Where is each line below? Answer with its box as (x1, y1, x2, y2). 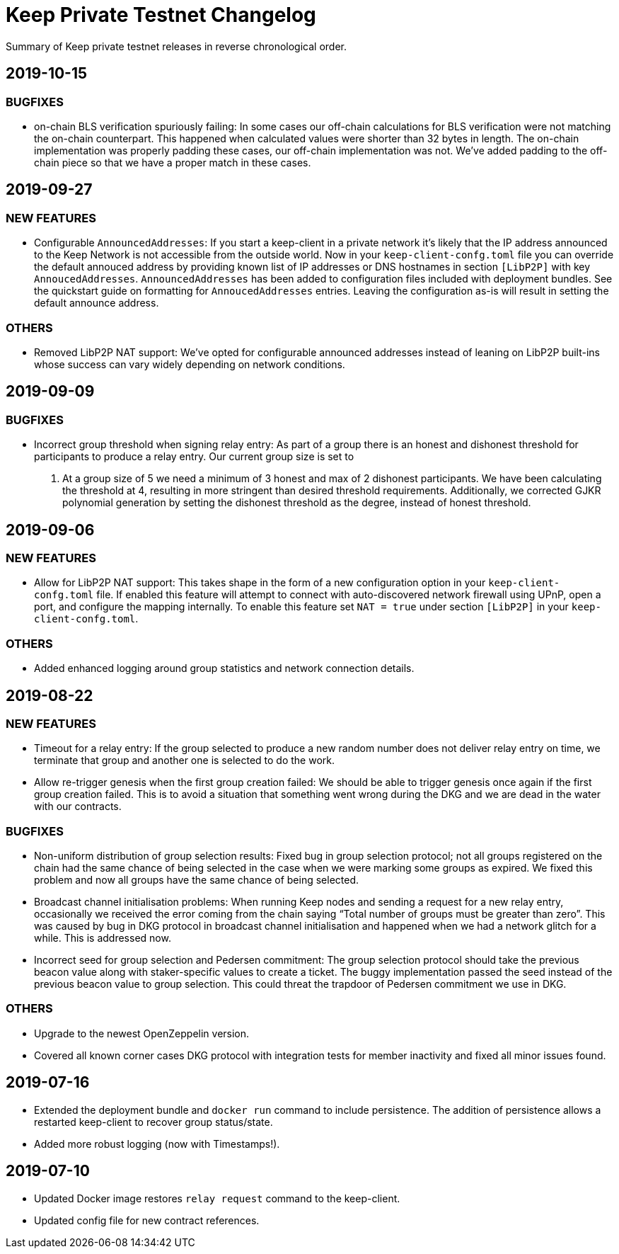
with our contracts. (34, 800, 122, 813)
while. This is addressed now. (34, 932, 171, 945)
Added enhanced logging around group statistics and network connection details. (34, 662, 415, 675)
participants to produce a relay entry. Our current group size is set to (34, 450, 354, 463)
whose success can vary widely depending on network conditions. (34, 358, 345, 370)
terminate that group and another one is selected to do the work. (34, 754, 335, 767)
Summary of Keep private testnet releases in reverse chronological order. (6, 40, 347, 52)
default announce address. (34, 297, 159, 309)
